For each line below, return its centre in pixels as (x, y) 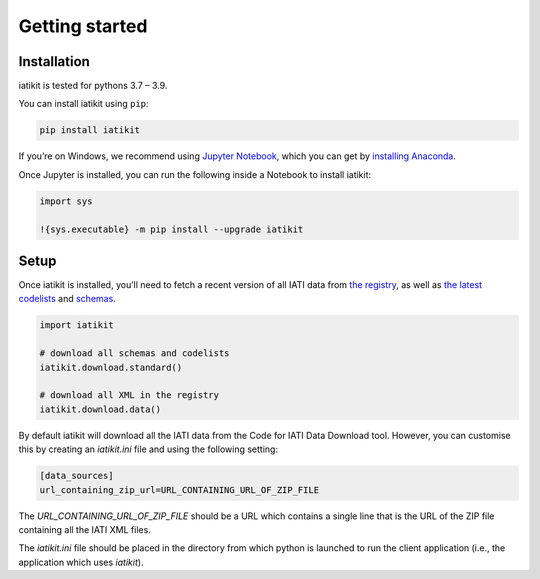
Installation (54, 61)
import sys (66, 201)
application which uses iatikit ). (81, 562)
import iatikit (76, 325)
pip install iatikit (89, 130)
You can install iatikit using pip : (83, 104)
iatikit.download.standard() (111, 367)
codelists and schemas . (67, 299)
